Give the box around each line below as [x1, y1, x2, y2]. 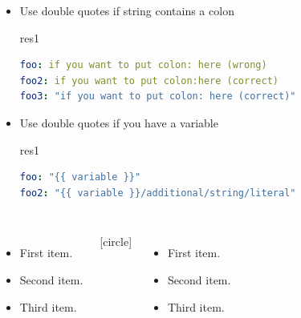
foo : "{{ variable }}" [19, 171, 141, 183]
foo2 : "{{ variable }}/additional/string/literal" [19, 187, 296, 199]
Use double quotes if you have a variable [19, 114, 218, 131]
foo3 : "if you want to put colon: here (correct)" [19, 91, 296, 103]
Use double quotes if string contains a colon [19, 2, 234, 18]
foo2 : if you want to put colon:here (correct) [19, 74, 279, 87]
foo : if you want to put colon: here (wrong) [19, 59, 267, 71]
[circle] [100, 233, 132, 250]
